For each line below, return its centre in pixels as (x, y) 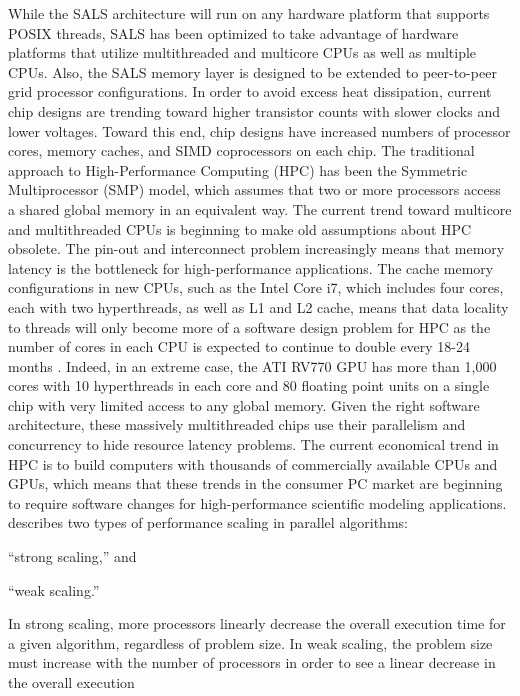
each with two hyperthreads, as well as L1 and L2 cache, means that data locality (258, 306)
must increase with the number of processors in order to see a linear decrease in (252, 662)
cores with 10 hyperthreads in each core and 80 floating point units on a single (249, 385)
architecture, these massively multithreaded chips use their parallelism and (237, 424)
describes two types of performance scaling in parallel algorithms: (208, 522)
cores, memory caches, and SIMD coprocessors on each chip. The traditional (241, 150)
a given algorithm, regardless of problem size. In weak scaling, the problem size (250, 642)
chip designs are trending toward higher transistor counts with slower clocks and (254, 110)
